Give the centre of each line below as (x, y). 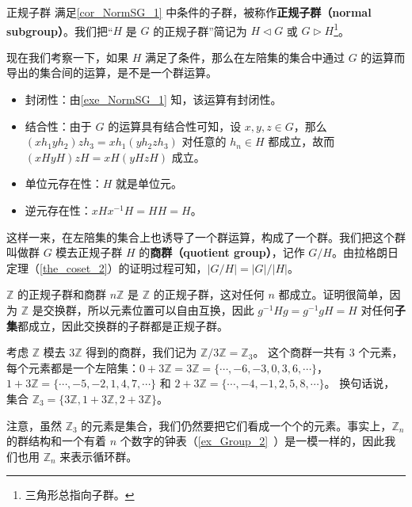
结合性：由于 (58, 126)
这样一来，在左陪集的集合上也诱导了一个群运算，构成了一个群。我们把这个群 (206, 236)
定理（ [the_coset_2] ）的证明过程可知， (107, 267)
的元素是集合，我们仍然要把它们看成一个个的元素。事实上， (237, 425)
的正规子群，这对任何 (209, 294)
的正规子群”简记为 (200, 30)
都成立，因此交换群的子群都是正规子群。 (123, 325)
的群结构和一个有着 (56, 441)
